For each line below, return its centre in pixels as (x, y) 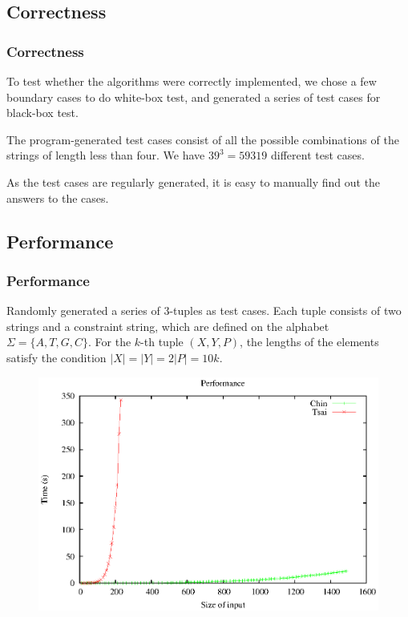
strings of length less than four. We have (106, 155)
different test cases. (318, 155)
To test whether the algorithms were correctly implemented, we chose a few (192, 81)
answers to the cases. (58, 198)
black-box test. (42, 113)
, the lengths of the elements (309, 342)
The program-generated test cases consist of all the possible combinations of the (203, 139)
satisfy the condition (57, 357)
